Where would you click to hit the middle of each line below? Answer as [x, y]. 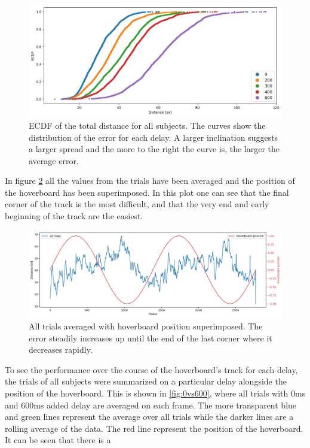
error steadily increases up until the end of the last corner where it [151, 337]
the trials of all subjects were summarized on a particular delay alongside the [146, 381]
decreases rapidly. [61, 349]
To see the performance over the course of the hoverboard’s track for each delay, [151, 369]
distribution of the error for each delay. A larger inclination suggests [154, 137]
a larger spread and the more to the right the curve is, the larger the [154, 149]
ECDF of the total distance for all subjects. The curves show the [147, 125]
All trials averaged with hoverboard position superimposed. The [146, 326]
